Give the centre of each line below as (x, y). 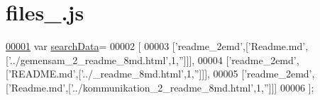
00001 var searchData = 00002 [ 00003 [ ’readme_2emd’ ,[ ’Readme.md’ (156, 46)
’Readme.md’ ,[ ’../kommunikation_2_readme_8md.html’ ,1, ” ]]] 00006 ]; (161, 87)
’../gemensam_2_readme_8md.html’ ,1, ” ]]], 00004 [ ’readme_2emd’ (152, 60)
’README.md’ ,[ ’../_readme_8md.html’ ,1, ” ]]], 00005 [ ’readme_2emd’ (160, 74)
